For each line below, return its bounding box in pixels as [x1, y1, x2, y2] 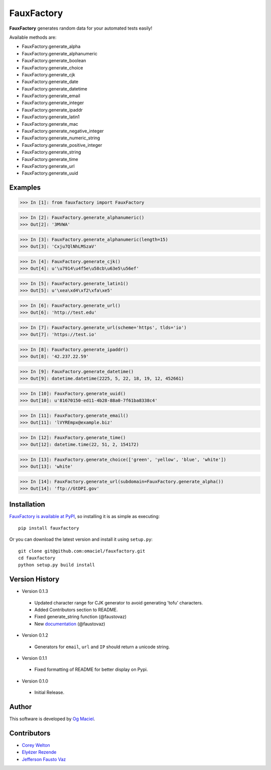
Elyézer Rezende [22, 749, 57, 755]
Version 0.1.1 [22, 655, 47, 661]
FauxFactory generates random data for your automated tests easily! [9, 25, 153, 31]
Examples [9, 184, 41, 192]
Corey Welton [22, 742, 50, 748]
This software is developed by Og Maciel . [9, 716, 95, 722]
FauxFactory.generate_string [22, 149, 81, 155]
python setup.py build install [18, 562, 95, 568]
